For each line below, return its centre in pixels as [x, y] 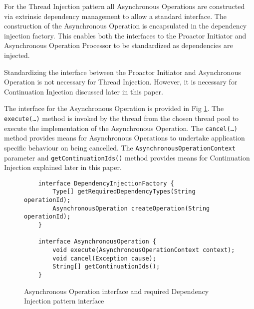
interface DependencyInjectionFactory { [106, 183]
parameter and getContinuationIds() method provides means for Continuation [127, 157]
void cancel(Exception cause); [104, 258]
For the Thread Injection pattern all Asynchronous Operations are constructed [125, 6]
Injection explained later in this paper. [63, 167]
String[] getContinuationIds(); [106, 267]
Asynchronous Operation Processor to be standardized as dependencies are [119, 45]
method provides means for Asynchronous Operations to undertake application [125, 138]
